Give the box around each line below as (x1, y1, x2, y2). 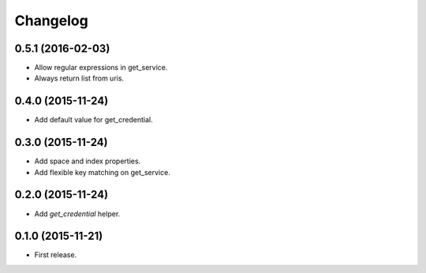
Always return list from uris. (34, 73, 125, 83)
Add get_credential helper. (34, 209, 121, 219)
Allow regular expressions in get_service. (34, 63, 168, 73)
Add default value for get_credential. (34, 115, 153, 125)
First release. (34, 250, 77, 260)
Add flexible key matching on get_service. (34, 167, 171, 177)
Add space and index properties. (34, 156, 141, 166)
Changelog (14, 12, 88, 29)
